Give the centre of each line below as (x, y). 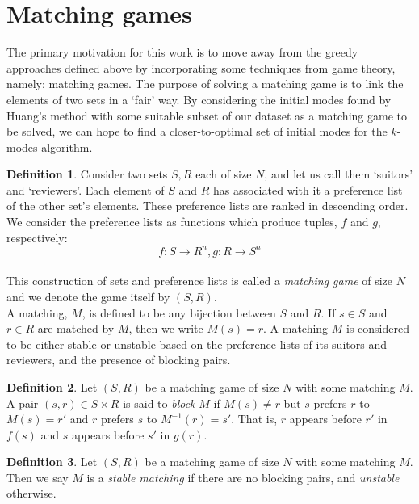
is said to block (159, 403)
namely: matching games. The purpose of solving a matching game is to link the (205, 84)
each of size (224, 174)
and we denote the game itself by (88, 296)
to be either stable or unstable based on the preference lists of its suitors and (197, 344)
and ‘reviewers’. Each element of (86, 189)
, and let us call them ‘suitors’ (339, 174)
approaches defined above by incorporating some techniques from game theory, (201, 67)
